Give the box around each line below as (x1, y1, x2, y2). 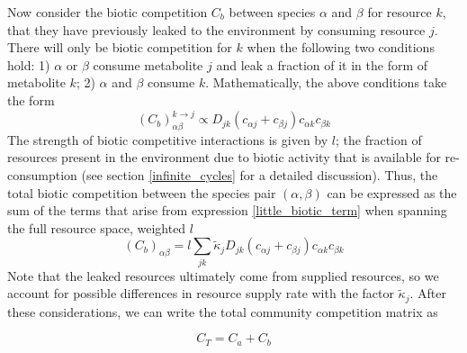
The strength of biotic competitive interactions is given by (7, 130, 328, 149)
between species (229, 3, 316, 21)
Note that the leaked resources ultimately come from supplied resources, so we (7, 266, 439, 285)
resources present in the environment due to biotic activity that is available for (7, 148, 441, 167)
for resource (367, 3, 432, 21)
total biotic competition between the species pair (7, 183, 276, 202)
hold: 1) (7, 55, 50, 74)
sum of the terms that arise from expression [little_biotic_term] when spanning (7, 201, 447, 220)
